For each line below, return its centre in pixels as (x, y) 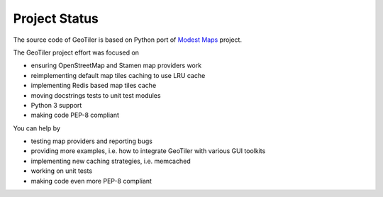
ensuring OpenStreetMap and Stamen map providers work (116, 66)
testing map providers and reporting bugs (91, 141)
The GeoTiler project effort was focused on (76, 52)
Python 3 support (56, 105)
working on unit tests (61, 171)
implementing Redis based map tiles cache (94, 86)
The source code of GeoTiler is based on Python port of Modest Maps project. (128, 40)
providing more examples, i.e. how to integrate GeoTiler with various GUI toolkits (148, 151)
